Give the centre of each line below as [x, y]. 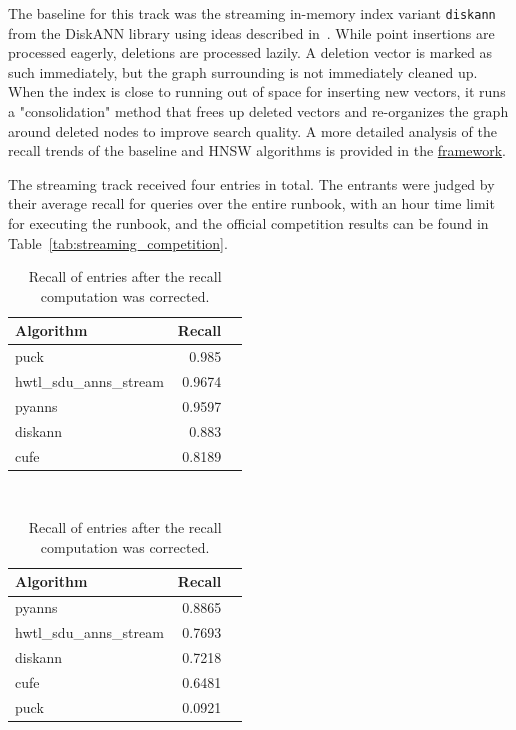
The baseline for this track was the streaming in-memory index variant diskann [252, 13]
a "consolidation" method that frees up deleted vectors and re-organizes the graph [258, 111]
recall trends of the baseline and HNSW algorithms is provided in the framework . [257, 150]
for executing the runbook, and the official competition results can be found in [248, 223]
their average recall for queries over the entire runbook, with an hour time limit [251, 203]
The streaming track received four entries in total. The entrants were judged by [251, 183]
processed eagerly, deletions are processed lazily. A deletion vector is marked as [250, 52]
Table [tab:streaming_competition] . [118, 242]
